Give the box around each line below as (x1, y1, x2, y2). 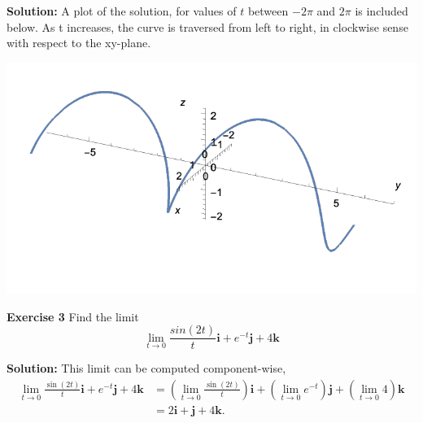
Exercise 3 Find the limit (7, 307, 139, 325)
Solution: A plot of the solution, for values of (7, 2, 237, 19)
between (247, 2, 289, 19)
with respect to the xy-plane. (7, 34, 151, 51)
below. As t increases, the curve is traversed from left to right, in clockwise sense (7, 18, 408, 35)
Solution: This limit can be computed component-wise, (7, 360, 286, 377)
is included (355, 2, 408, 19)
